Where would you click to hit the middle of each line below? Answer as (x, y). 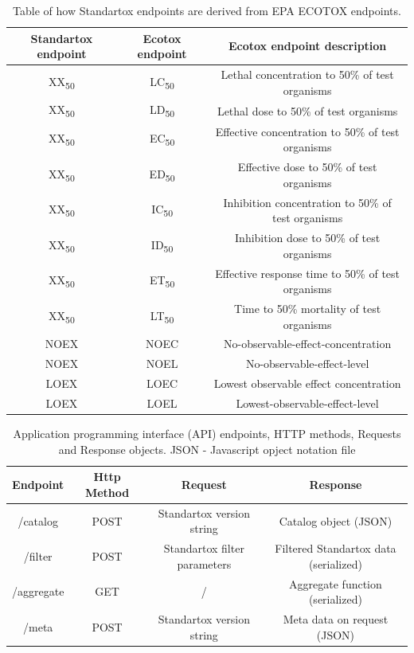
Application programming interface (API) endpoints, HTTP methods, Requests (207, 434)
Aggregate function (336, 583)
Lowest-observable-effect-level (307, 403)
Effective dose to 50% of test (307, 167)
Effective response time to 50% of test (308, 273)
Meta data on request (336, 619)
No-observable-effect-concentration (308, 344)
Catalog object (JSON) (336, 520)
